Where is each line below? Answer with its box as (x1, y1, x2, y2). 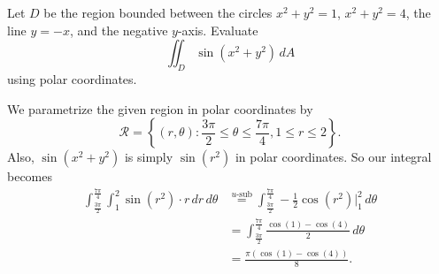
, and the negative (69, 20, 168, 39)
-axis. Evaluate (177, 20, 258, 39)
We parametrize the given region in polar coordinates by (7, 99, 313, 118)
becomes (7, 167, 53, 186)
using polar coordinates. (7, 69, 137, 88)
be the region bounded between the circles (43, 4, 273, 21)
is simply (124, 148, 173, 166)
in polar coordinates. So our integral (235, 148, 432, 166)
